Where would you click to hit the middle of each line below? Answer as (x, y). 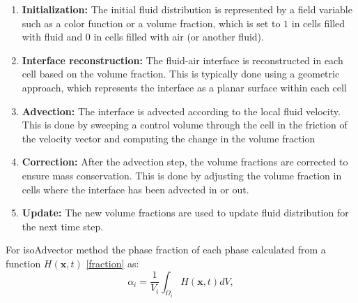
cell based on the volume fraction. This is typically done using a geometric (181, 74)
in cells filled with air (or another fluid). (179, 37)
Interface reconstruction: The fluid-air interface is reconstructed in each (182, 60)
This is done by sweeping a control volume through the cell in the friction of (185, 125)
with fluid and (52, 37)
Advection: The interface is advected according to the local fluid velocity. (181, 111)
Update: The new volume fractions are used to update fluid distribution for (185, 213)
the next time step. (63, 226)
